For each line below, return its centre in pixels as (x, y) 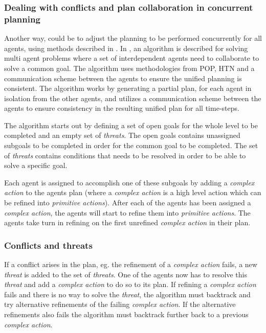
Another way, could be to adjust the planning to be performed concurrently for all (133, 38)
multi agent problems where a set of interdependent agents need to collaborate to (132, 58)
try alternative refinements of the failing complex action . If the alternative (120, 304)
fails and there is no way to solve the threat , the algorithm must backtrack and (127, 294)
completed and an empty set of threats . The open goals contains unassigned (122, 135)
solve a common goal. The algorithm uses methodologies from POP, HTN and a (129, 68)
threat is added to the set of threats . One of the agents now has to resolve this (126, 274)
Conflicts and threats (48, 245)
